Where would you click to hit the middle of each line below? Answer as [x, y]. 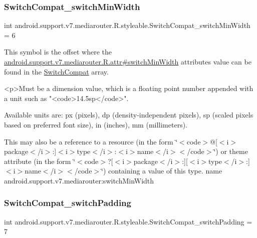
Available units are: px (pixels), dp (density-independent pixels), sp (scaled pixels [129, 115]
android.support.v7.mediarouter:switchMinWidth [79, 180]
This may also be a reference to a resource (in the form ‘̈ [91, 141]
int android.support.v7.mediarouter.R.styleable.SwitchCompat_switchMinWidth [127, 25]
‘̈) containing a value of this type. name [162, 171]
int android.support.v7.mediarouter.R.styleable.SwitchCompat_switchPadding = [128, 221]
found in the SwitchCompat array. [56, 71]
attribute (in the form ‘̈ [40, 161]
